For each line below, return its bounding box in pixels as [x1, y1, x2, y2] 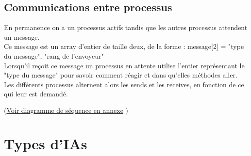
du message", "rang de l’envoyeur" [4, 50, 104, 61]
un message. [4, 31, 40, 42]
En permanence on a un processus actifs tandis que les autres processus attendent [4, 22, 248, 32]
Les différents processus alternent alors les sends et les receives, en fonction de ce [4, 79, 244, 89]
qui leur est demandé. [4, 89, 68, 99]
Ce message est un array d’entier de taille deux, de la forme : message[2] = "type [4, 41, 244, 51]
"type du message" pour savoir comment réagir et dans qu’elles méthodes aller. [4, 70, 237, 80]
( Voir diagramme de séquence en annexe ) [4, 105, 129, 115]
